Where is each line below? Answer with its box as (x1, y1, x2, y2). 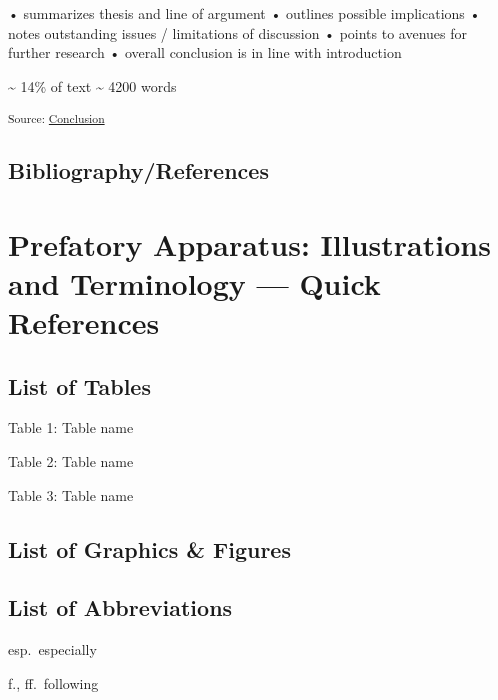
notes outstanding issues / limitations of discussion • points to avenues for (8, 22, 467, 43)
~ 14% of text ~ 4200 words (8, 75, 177, 96)
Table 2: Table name (8, 451, 134, 472)
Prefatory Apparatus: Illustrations (8, 223, 491, 264)
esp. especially (8, 639, 97, 660)
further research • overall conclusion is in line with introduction (8, 42, 402, 63)
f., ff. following (8, 672, 99, 693)
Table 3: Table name (8, 484, 134, 505)
